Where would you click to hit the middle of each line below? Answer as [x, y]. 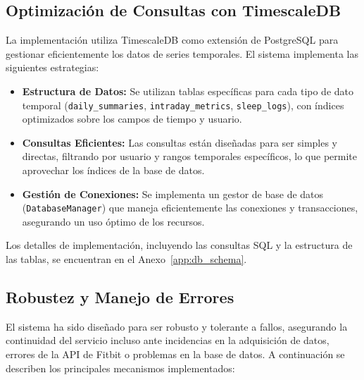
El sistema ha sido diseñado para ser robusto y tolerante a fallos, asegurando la [177, 326]
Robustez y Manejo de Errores [120, 297]
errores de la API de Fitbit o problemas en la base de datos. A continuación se [175, 354]
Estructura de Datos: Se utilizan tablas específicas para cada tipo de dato [188, 91]
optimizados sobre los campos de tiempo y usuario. [132, 119]
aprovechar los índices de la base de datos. [113, 170]
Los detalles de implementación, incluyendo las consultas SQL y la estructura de [179, 245]
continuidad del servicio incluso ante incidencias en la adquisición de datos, [168, 340]
